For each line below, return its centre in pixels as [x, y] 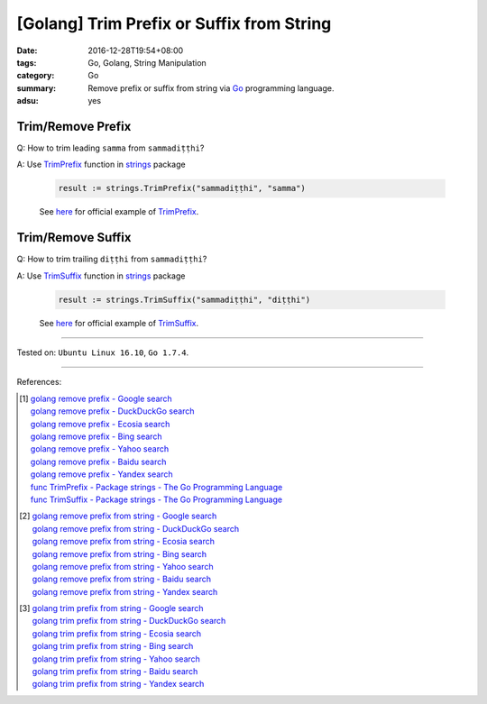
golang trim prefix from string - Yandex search [118, 684]
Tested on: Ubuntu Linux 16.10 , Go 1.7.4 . [103, 352]
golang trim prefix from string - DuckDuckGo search [129, 621]
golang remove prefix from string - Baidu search [122, 579]
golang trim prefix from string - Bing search [113, 646]
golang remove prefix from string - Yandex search [125, 591]
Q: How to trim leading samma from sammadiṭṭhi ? [110, 148]
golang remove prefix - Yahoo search [100, 449]
